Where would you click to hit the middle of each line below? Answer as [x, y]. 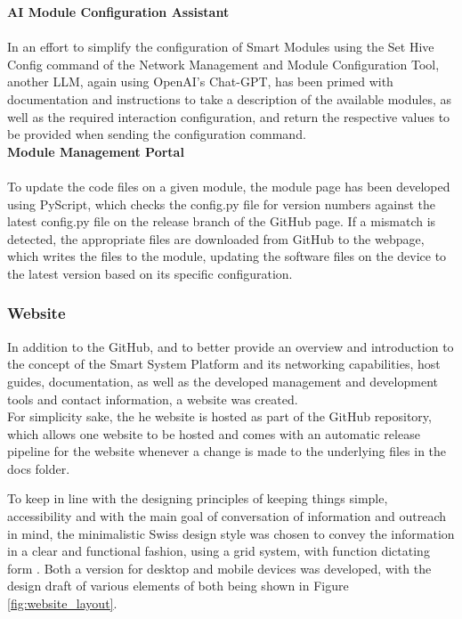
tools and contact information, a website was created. [153, 399]
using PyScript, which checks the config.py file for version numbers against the [222, 204]
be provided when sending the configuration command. [157, 134]
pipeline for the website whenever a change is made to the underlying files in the [227, 451]
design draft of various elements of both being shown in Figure [178, 586]
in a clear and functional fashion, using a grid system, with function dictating [219, 551]
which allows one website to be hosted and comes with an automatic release [214, 433]
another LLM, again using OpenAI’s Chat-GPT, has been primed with [200, 81]
